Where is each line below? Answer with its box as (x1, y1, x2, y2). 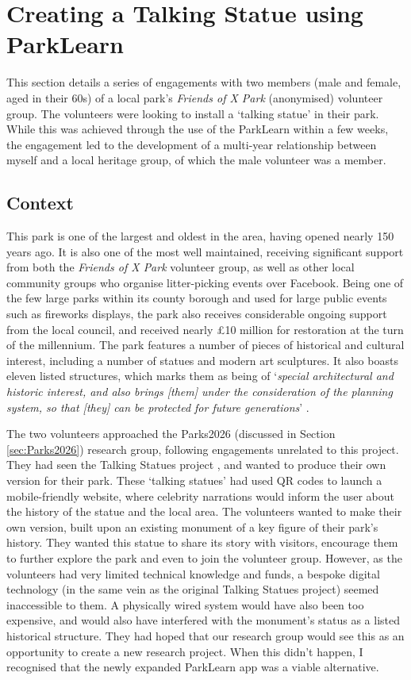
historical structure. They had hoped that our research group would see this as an (6, 627, 405, 644)
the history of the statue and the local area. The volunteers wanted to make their (6, 503, 402, 520)
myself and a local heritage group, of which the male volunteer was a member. (6, 152, 386, 168)
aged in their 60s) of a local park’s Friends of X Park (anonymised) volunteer (6, 89, 383, 106)
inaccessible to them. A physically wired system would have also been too (6, 596, 364, 613)
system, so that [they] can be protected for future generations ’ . (6, 398, 309, 415)
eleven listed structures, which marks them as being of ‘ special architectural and (6, 367, 394, 384)
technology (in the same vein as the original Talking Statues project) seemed (6, 581, 379, 597)
